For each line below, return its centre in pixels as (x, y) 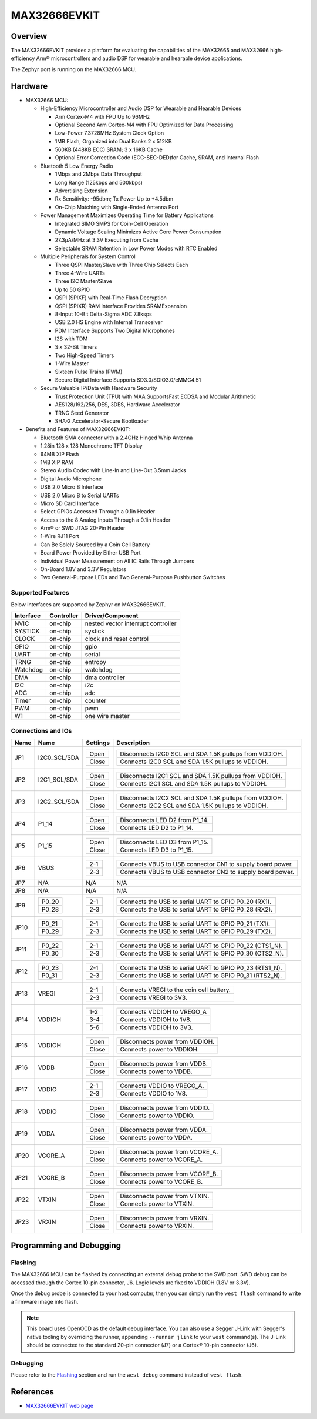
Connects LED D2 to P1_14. (157, 827)
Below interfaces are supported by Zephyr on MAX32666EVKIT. (88, 604)
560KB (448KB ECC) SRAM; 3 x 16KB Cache (109, 149)
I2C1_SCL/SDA (58, 780)
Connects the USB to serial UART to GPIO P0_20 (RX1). (196, 902)
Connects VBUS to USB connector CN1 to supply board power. (207, 864)
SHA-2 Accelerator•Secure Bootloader (102, 421)
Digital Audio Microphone (71, 479)
